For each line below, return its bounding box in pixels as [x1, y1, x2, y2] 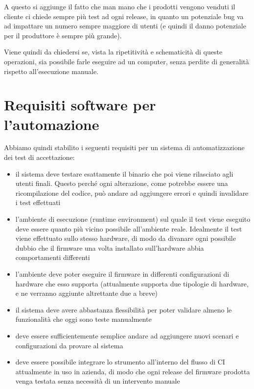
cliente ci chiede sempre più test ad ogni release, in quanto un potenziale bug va [4, 11, 244, 21]
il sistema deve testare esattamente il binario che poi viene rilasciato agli [15, 168, 233, 179]
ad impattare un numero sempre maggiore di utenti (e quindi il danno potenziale [4, 21, 246, 31]
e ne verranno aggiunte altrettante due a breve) [15, 288, 158, 298]
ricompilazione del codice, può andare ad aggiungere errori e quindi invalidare [15, 187, 249, 198]
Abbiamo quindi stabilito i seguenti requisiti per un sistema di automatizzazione [4, 142, 245, 153]
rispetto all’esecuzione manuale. [4, 66, 99, 76]
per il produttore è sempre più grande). [4, 30, 122, 40]
